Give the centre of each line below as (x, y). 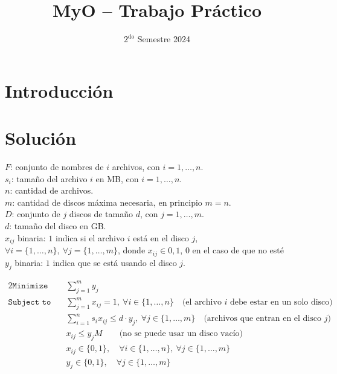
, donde (132, 250)
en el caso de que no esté (238, 250)
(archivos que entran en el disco (262, 319)
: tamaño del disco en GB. (58, 226)
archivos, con (136, 167)
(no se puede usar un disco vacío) (181, 334)
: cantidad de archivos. (52, 190)
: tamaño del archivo (49, 178)
